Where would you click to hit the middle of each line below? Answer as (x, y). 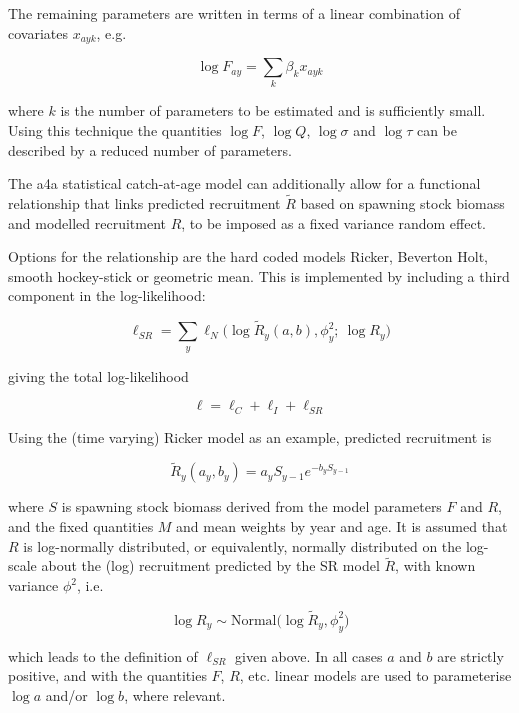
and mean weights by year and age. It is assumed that (342, 526)
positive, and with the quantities (107, 675)
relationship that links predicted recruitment (144, 202)
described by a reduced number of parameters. (150, 149)
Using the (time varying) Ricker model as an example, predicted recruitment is (250, 436)
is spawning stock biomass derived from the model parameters (251, 506)
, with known (435, 565)
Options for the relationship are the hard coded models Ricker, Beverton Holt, (248, 256)
